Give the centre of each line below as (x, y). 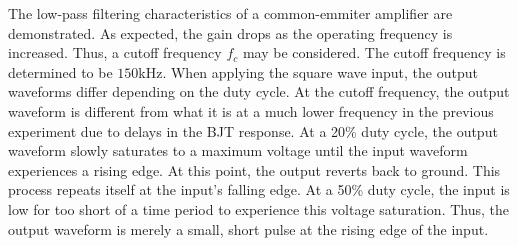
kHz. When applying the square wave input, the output (308, 71)
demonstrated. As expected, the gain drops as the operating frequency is (230, 32)
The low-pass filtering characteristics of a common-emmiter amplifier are (230, 13)
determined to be (60, 71)
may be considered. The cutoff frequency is (374, 52)
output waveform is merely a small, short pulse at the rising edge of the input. (248, 228)
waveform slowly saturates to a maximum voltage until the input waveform (238, 150)
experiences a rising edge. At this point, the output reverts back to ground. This (254, 169)
